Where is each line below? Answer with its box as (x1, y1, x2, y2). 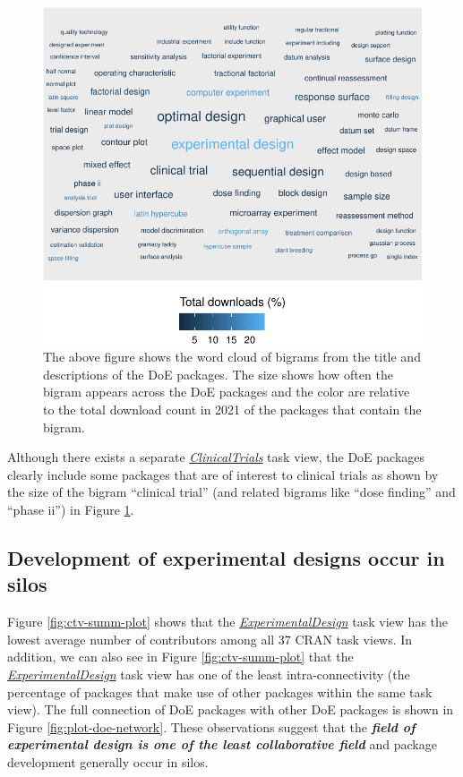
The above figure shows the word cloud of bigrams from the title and (43, 347, 421, 366)
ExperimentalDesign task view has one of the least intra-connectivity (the (7, 664, 410, 683)
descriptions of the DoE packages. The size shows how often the (43, 364, 393, 383)
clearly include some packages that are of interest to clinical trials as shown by (7, 465, 439, 483)
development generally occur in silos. (7, 752, 209, 771)
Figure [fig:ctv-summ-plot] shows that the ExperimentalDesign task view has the (7, 612, 449, 631)
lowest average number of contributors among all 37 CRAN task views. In (7, 629, 413, 648)
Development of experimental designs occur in (7, 543, 445, 571)
